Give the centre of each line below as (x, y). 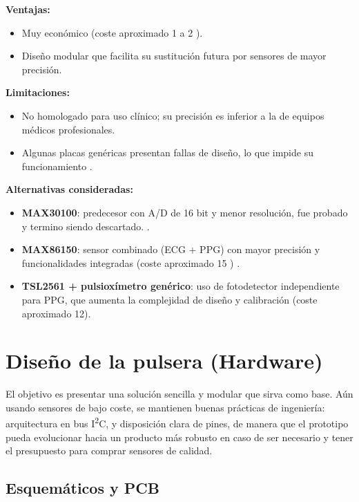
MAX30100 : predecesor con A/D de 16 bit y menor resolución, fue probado (185, 212)
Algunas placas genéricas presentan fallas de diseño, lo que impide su (167, 152)
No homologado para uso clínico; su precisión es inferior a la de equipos (173, 115)
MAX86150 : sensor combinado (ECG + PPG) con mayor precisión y (171, 249)
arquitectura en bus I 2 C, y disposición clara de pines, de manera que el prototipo (177, 422)
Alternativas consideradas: (69, 189)
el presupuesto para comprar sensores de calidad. (109, 450)
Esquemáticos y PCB (83, 488)
